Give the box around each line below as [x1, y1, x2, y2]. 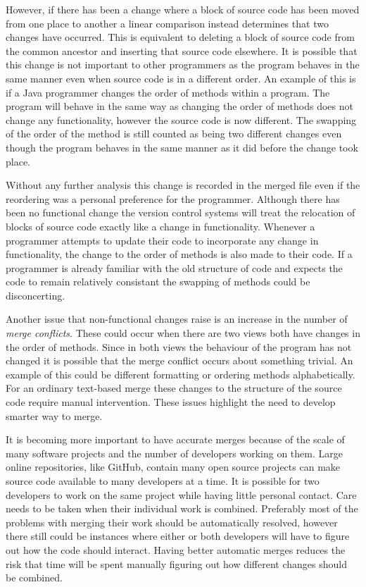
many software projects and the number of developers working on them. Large [6, 445, 343, 460]
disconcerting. [6, 288, 65, 302]
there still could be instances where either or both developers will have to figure [6, 529, 350, 543]
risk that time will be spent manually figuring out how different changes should [6, 556, 348, 571]
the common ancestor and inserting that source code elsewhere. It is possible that [6, 43, 358, 58]
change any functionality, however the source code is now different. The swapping [6, 112, 357, 127]
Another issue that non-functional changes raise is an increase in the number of [6, 311, 348, 326]
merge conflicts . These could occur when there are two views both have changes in [6, 326, 360, 340]
